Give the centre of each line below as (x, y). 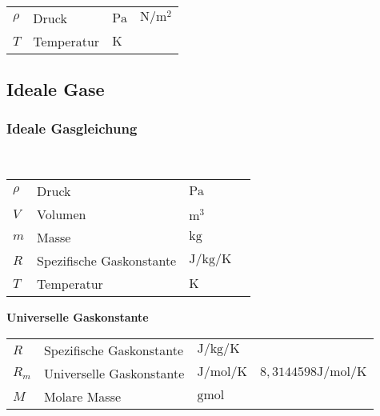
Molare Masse (82, 396)
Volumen (62, 214)
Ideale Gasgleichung (72, 128)
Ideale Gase (56, 88)
